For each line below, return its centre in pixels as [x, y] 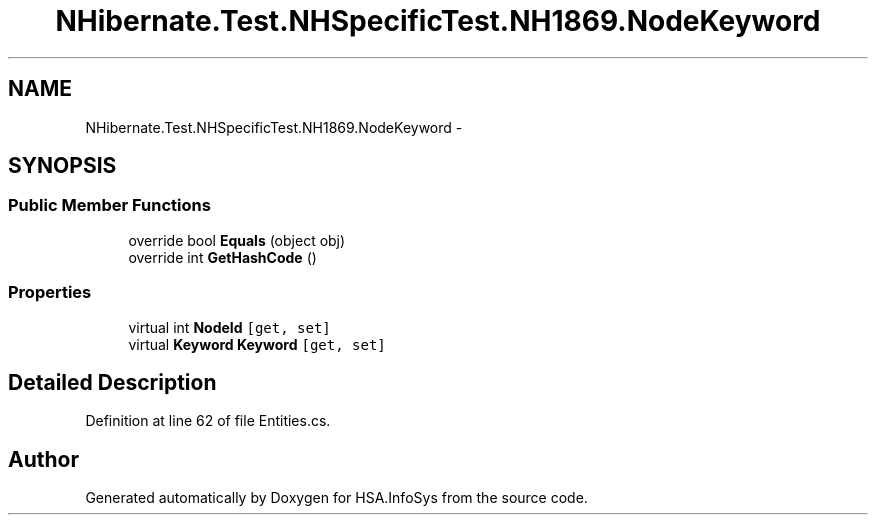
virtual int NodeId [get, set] [229, 327]
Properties [50, 292]
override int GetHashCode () [222, 257]
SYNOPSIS [62, 166]
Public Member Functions [109, 205]
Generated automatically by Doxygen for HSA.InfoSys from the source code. [336, 498]
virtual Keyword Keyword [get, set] [257, 344]
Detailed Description [112, 382]
